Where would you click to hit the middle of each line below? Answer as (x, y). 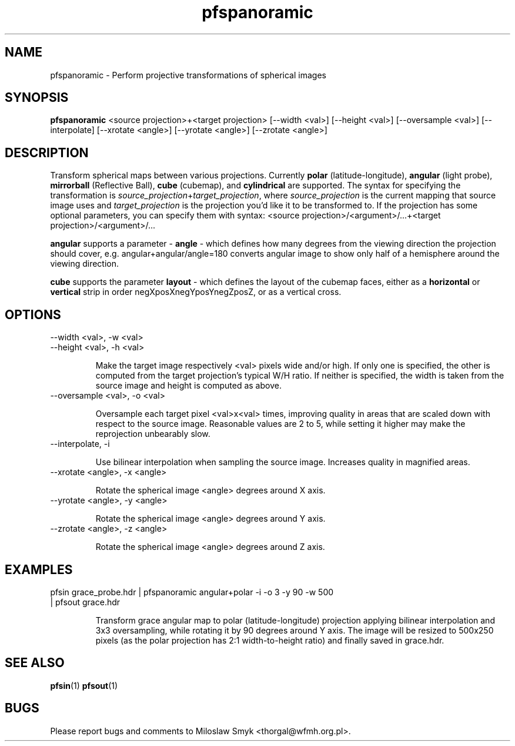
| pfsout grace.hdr (85, 602)
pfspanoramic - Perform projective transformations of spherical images (188, 75)
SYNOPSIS (37, 98)
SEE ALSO (35, 663)
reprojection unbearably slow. (153, 434)
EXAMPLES (39, 569)
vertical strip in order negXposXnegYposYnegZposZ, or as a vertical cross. (196, 292)
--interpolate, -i (80, 444)
